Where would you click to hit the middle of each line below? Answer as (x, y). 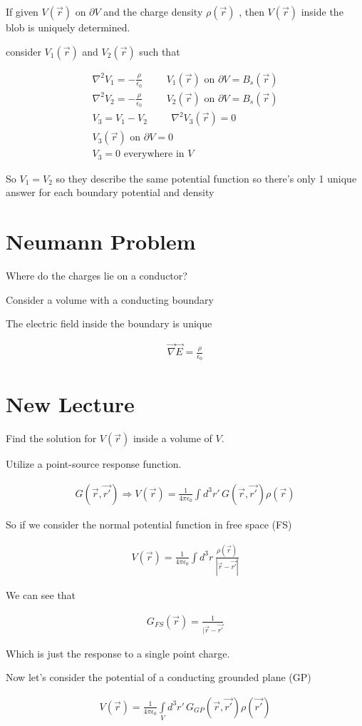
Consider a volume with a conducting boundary (110, 299)
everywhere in (154, 154)
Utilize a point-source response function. (94, 464)
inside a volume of (172, 438)
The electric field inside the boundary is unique (109, 323)
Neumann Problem (101, 241)
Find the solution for (51, 438)
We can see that (41, 595)
